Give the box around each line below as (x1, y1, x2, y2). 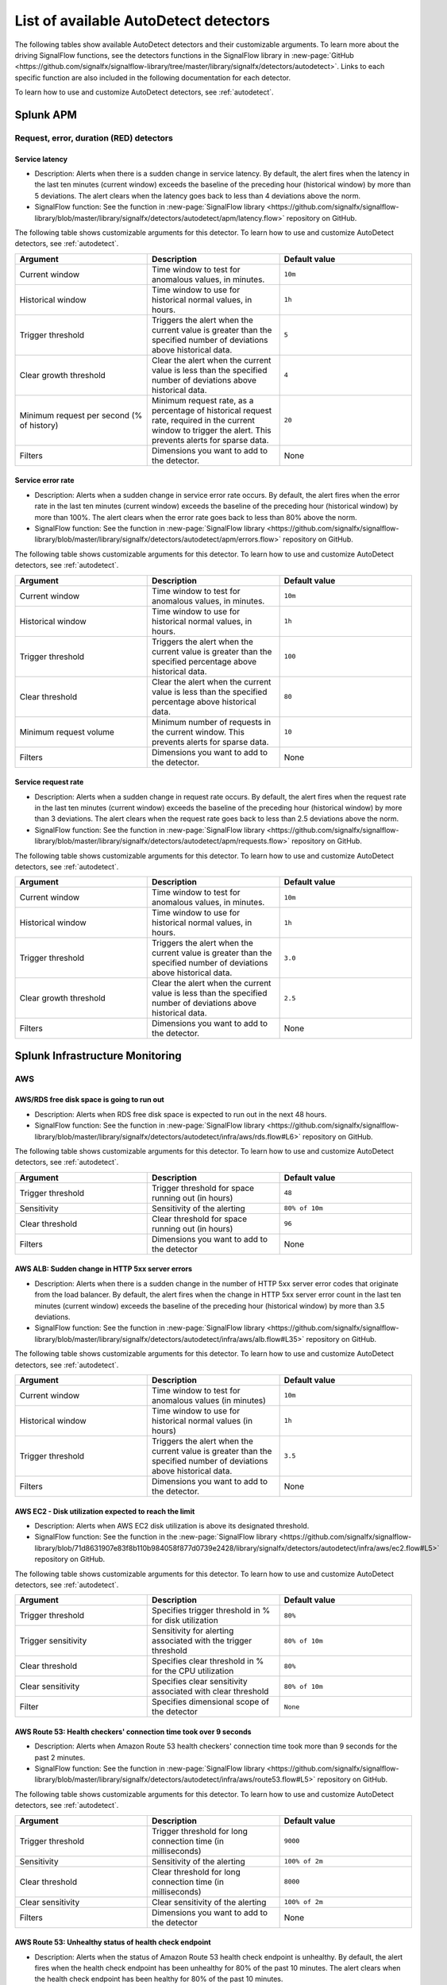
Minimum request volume (19, 727, 115, 738)
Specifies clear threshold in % (152, 1655, 264, 1667)
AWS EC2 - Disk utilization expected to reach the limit (14, 1506, 195, 1516)
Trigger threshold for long (152, 1825, 248, 1837)
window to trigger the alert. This (152, 425, 272, 436)
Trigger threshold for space (152, 1182, 254, 1193)
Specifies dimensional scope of (152, 1696, 270, 1707)
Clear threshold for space (152, 1213, 248, 1224)
